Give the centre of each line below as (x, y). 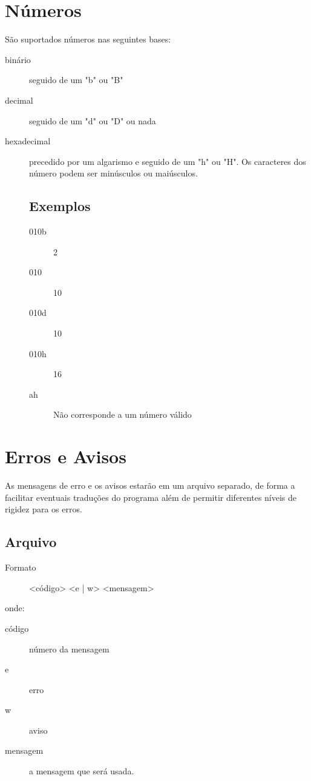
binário (18, 59)
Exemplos (60, 206)
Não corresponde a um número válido (123, 414)
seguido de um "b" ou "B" (76, 80)
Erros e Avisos (66, 456)
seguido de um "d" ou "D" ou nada (93, 120)
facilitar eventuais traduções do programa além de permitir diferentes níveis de (151, 497)
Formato (21, 567)
